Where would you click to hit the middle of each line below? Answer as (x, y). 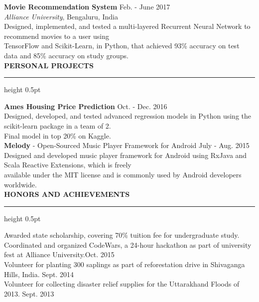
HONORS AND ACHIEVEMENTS (67, 194)
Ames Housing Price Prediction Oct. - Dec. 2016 (86, 106)
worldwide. (20, 184)
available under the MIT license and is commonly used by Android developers (123, 174)
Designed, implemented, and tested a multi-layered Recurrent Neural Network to (127, 26)
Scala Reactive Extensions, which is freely (68, 165)
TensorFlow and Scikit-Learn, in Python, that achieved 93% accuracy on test (122, 46)
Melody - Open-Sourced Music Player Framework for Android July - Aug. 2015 (127, 145)
